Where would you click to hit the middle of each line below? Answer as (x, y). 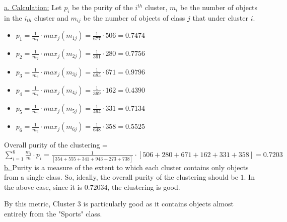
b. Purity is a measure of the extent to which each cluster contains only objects (126, 167)
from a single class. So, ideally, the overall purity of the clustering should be (121, 177)
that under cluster (221, 17)
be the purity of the (102, 7)
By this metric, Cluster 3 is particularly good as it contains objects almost (119, 204)
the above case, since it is (43, 187)
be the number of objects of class (134, 17)
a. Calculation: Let (33, 7)
